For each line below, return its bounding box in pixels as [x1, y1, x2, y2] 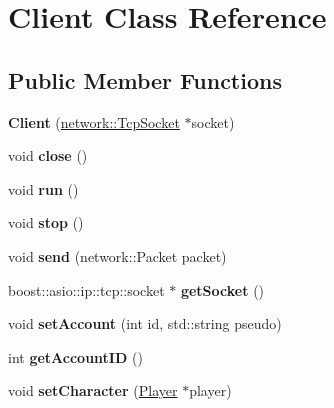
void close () [8, 145, 88, 166]
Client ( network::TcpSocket [8, 111, 180, 132]
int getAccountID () [8, 346, 143, 367]
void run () [8, 178, 79, 199]
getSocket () [180, 279, 265, 300]
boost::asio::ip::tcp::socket [8, 279, 165, 300]
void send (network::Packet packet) [8, 245, 227, 266]
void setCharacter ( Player [8, 380, 178, 401]
